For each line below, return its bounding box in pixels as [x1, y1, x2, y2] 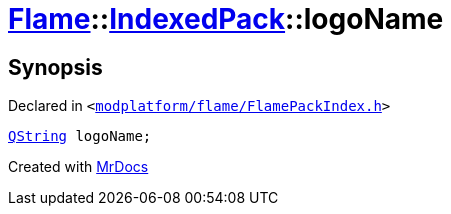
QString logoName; [8, 128, 152, 145]
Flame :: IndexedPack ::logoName [8, 2, 444, 36]
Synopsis [8, 54, 103, 80]
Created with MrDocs [8, 158, 149, 176]
